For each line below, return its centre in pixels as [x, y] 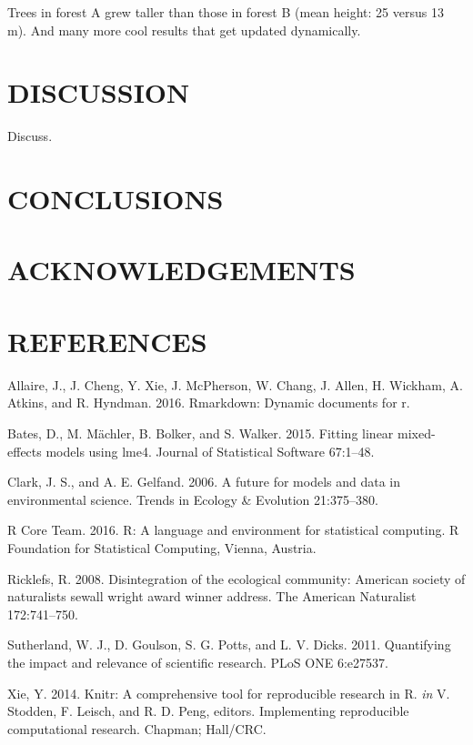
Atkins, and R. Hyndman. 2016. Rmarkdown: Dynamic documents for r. [209, 403]
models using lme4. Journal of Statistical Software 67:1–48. [210, 451]
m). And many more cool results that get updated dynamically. [184, 30]
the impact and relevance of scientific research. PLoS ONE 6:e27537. [198, 662]
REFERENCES [107, 341]
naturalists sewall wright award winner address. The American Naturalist [212, 596]
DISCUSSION [99, 92]
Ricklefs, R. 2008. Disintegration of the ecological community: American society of [236, 578]
